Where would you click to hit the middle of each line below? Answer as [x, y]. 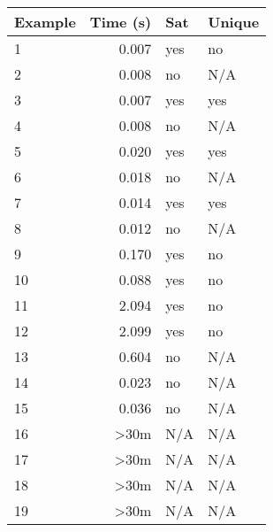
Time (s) [121, 22]
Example [45, 22]
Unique [234, 22]
